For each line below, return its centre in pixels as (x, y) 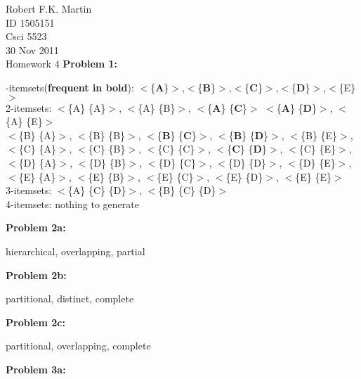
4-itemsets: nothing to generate (72, 204)
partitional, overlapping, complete (78, 346)
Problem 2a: (36, 227)
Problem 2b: (36, 275)
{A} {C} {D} (97, 190)
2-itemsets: (29, 107)
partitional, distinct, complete (70, 298)
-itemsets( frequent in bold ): (70, 87)
